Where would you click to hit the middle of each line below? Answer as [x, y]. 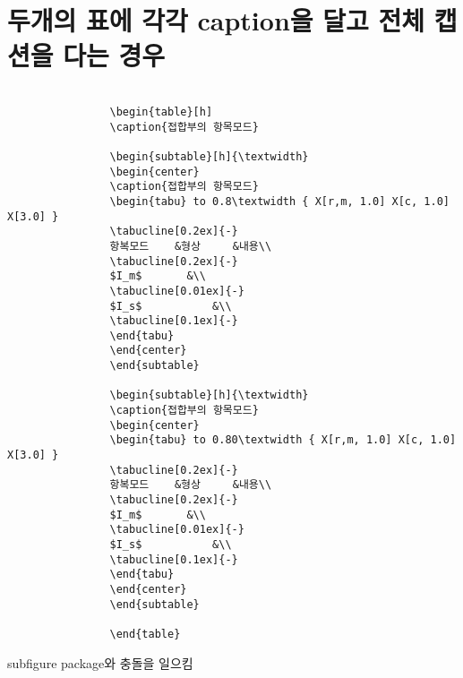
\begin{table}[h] [161, 112]
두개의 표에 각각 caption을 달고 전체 [216, 20]
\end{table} [145, 634]
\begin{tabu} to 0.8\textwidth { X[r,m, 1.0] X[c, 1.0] [279, 201]
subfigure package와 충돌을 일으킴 [100, 662]
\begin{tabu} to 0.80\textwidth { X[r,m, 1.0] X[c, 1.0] [283, 440]
